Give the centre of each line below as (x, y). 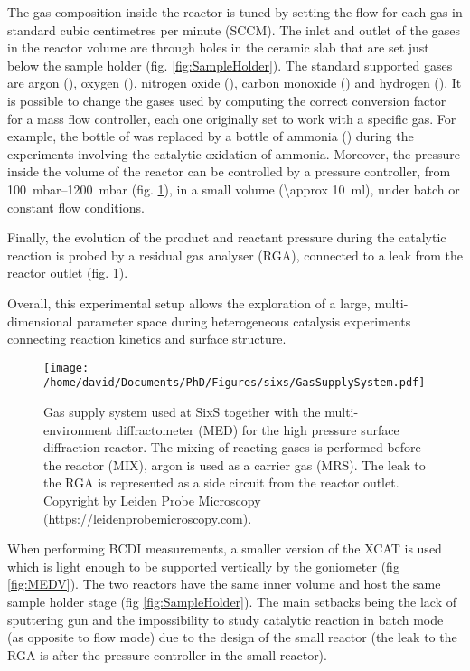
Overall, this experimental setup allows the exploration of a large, (189, 302)
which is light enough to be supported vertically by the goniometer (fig (203, 566)
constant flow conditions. (76, 207)
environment (78, 429)
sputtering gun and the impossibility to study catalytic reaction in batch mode (226, 619)
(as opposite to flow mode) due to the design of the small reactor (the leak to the (232, 637)
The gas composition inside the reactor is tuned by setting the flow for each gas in (235, 12)
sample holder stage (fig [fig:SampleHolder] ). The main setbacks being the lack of (232, 601)
